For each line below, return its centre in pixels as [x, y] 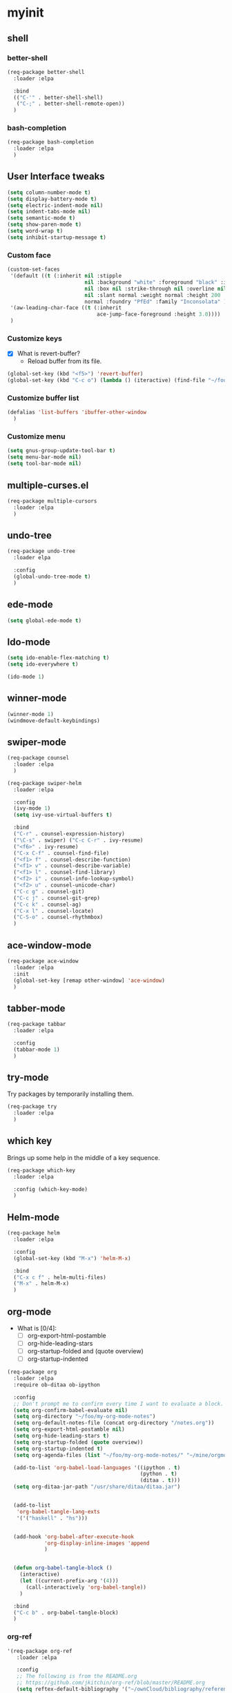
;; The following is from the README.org [77, 1676]
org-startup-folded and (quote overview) [85, 1351]
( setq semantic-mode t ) [41, 218]
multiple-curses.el [48, 485]
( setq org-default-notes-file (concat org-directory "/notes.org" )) [114, 1423]
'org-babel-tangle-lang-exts [58, 1511]
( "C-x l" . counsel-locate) [54, 911]
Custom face [29, 255]
